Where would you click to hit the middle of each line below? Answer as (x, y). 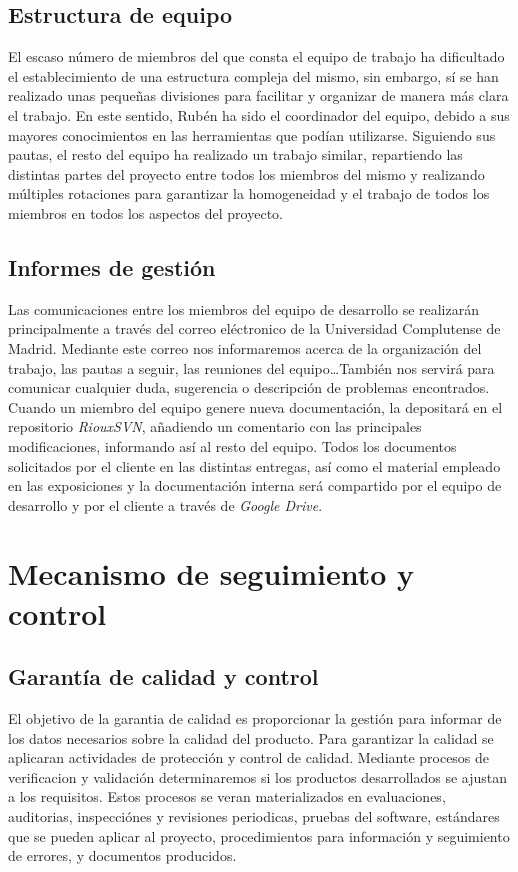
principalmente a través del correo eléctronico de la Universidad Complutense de (254, 328)
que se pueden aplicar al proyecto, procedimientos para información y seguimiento (259, 835)
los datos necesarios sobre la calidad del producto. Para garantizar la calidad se (251, 737)
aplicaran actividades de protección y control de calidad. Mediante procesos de (249, 757)
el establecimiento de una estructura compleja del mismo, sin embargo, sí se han (253, 75)
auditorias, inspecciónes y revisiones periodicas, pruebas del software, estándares (254, 816)
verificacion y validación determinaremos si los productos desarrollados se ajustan (258, 776)
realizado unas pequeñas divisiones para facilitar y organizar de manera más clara (258, 95)
